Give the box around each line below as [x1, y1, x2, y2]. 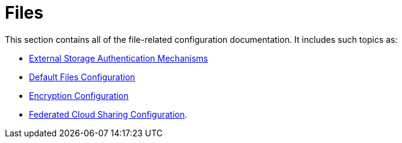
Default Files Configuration [29, 71, 136, 82]
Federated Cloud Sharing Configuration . [29, 109, 187, 119]
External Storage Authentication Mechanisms [29, 52, 208, 63]
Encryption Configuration [29, 90, 129, 101]
